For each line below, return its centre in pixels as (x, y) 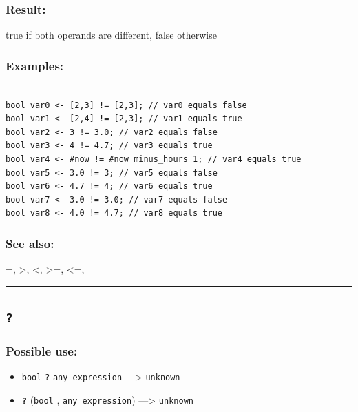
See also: (30, 243)
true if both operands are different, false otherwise (111, 35)
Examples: (35, 65)
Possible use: (42, 351)
